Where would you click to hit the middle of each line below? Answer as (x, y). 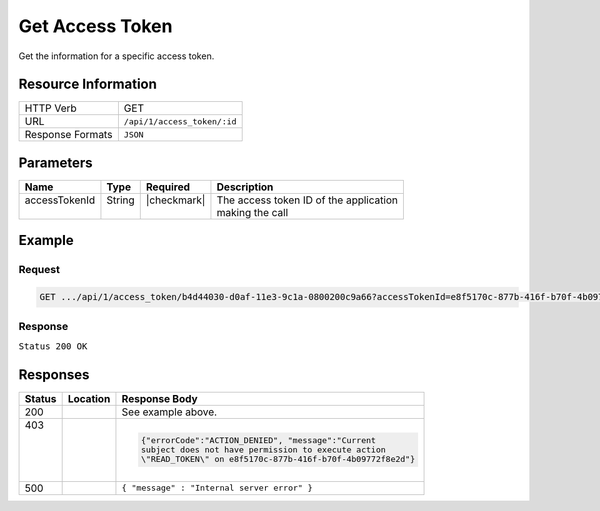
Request (39, 270)
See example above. (169, 412)
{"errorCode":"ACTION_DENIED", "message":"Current (258, 440)
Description (245, 187)
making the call (252, 212)
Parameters (55, 162)
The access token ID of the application (307, 200)
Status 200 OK (53, 346)
